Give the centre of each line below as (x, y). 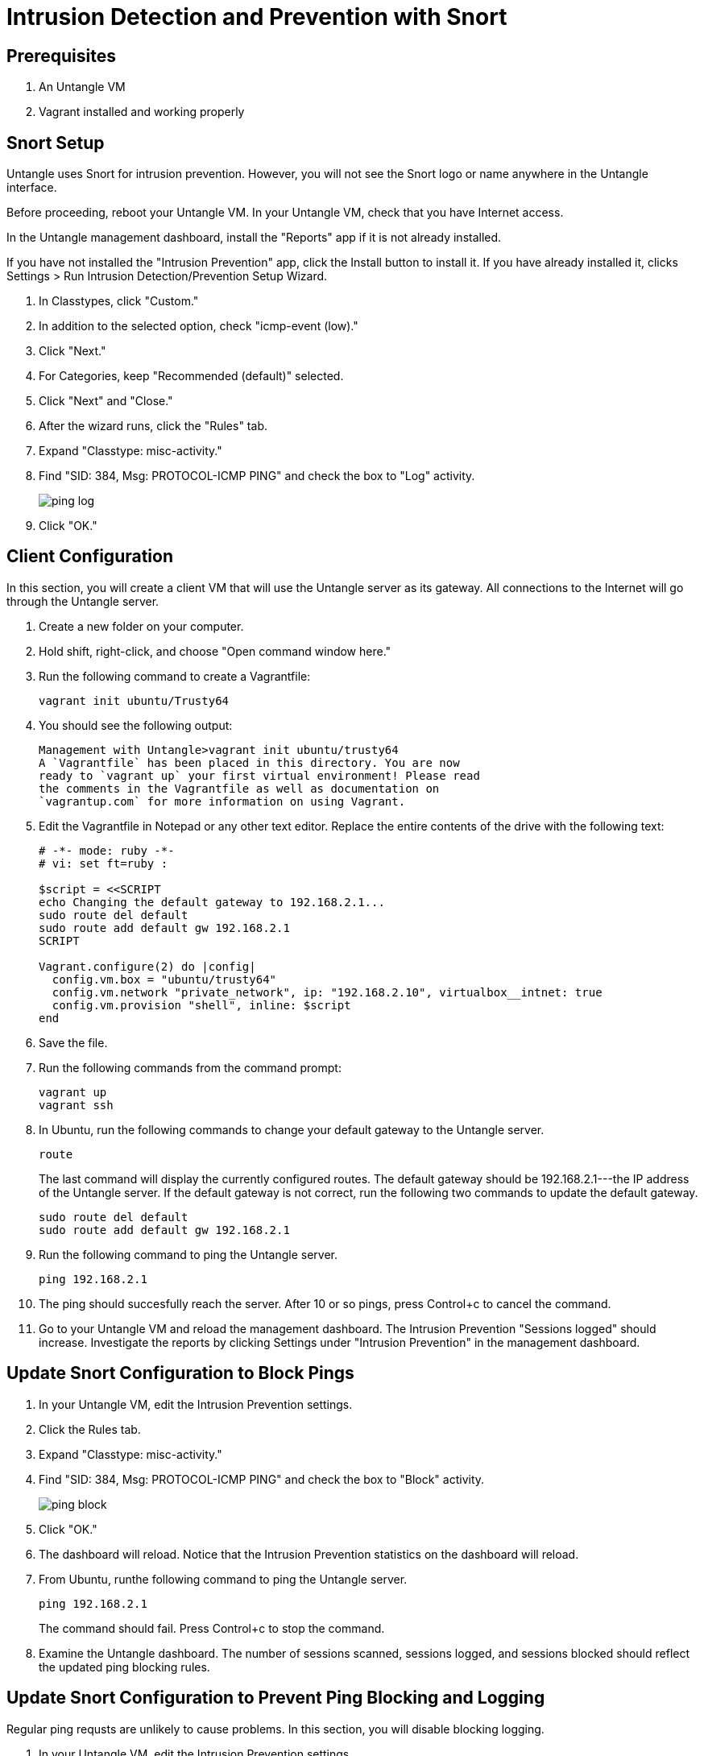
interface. (32, 188)
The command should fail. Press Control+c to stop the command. (212, 1628)
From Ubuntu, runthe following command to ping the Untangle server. (223, 1579)
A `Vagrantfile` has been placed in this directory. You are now (249, 762)
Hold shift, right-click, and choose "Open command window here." (215, 651)
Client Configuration (90, 557)
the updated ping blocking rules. (124, 1667)
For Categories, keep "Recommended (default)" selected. (191, 376)
